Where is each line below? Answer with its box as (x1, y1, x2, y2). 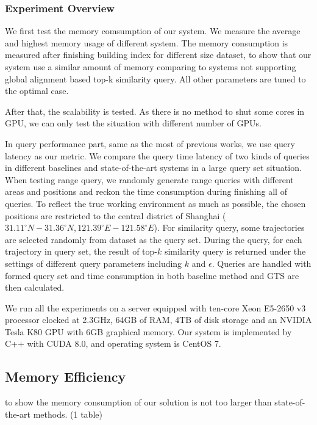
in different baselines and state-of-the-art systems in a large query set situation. (5, 161, 302, 174)
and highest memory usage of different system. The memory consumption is (5, 36, 288, 49)
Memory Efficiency (5, 367, 126, 386)
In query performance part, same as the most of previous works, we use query (5, 137, 295, 150)
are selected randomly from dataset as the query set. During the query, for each (5, 233, 302, 245)
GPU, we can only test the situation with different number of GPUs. (5, 117, 262, 129)
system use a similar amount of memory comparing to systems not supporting (5, 60, 296, 73)
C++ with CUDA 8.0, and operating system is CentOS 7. (5, 337, 221, 350)
